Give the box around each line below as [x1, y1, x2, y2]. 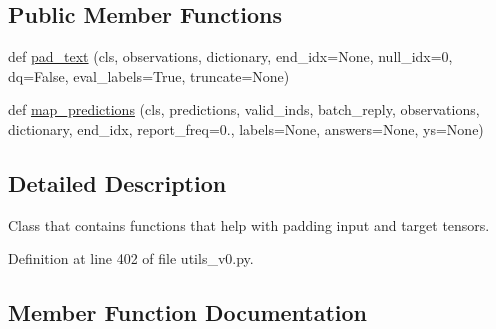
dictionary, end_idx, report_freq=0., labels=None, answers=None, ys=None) [8, 118, 484, 139]
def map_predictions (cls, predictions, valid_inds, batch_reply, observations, [8, 99, 480, 120]
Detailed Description [8, 167, 227, 198]
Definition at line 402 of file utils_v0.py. [8, 248, 254, 269]
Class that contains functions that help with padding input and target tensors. [8, 214, 490, 235]
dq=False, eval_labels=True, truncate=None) [8, 65, 290, 86]
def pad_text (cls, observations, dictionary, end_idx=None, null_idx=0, [8, 46, 453, 67]
